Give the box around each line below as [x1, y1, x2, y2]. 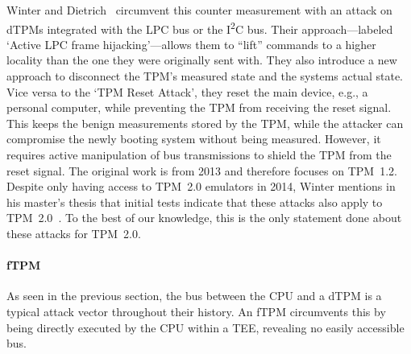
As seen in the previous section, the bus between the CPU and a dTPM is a [6, 287, 382, 304]
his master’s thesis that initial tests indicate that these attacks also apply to [6, 193, 383, 210]
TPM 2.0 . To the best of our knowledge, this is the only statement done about [6, 209, 402, 226]
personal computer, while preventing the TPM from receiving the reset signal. [6, 99, 392, 116]
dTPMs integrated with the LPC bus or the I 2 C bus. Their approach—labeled [6, 18, 393, 37]
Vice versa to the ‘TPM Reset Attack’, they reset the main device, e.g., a [6, 83, 368, 100]
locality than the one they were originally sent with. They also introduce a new [6, 51, 397, 68]
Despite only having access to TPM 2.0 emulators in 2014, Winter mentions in [6, 178, 396, 195]
